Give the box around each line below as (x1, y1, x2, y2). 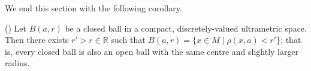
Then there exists (5, 33, 69, 46)
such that (111, 33, 146, 46)
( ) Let (5, 21, 26, 34)
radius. (5, 57, 30, 69)
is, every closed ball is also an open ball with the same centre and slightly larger (5, 45, 299, 57)
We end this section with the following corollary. (5, 2, 182, 14)
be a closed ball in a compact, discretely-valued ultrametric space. (65, 21, 307, 34)
